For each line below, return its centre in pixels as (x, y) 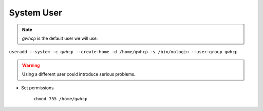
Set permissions (37, 88)
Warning (31, 65)
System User (36, 13)
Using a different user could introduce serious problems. (79, 74)
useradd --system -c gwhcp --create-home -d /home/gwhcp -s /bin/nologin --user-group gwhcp (123, 52)
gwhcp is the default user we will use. (60, 38)
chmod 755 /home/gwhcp (60, 99)
